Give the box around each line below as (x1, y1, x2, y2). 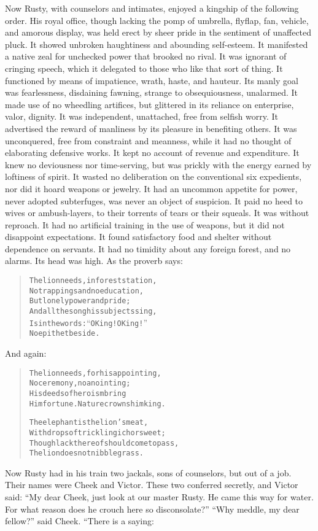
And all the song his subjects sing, (29, 307, 157, 316)
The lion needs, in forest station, (29, 276, 157, 285)
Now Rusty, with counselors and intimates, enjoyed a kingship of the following (5, 2, 299, 14)
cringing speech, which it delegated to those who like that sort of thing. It (5, 61, 283, 74)
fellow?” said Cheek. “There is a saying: (5, 514, 154, 527)
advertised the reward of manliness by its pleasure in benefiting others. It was (5, 122, 297, 134)
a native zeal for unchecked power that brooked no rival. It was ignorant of (5, 50, 287, 63)
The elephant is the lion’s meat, (29, 418, 149, 427)
